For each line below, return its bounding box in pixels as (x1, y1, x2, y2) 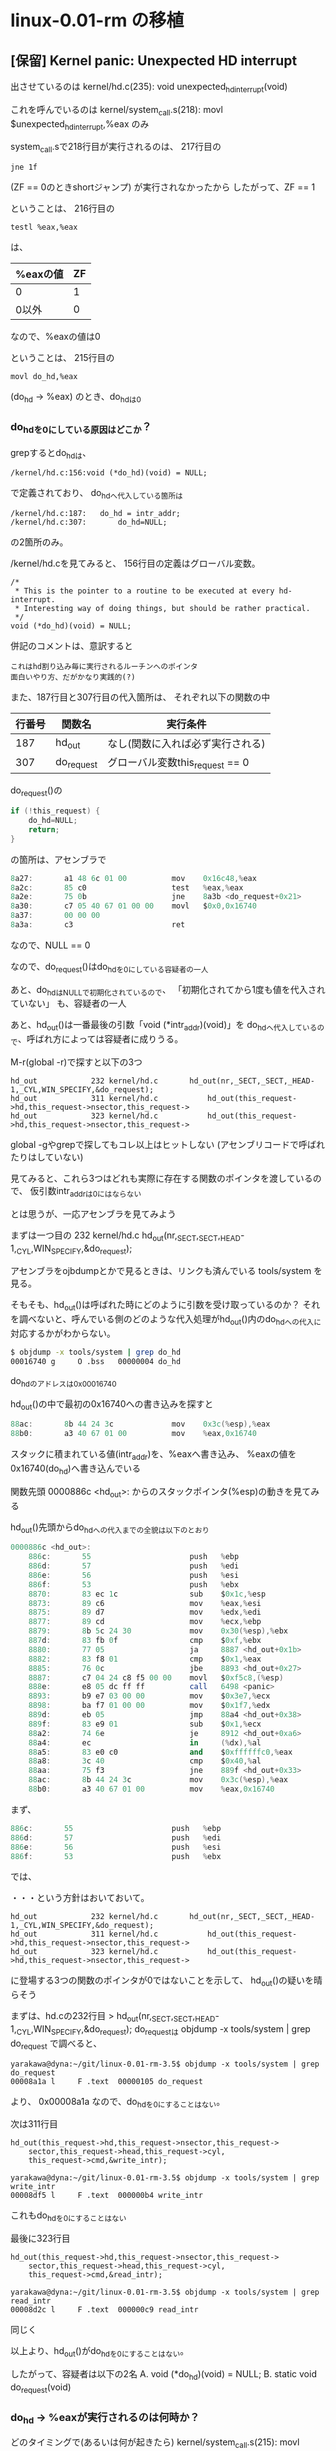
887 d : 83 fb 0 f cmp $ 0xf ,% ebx (28, 1636, 262, 1646)
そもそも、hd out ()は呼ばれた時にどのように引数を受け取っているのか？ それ (10, 1299, 321, 1313)
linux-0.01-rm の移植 (10, 9, 185, 32)
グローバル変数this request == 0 (107, 756, 250, 771)
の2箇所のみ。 (10, 536, 69, 548)
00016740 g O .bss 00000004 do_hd (10, 1356, 182, 1366)
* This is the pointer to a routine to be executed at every (14, 586, 275, 596)
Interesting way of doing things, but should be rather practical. (23, 604, 311, 614)
